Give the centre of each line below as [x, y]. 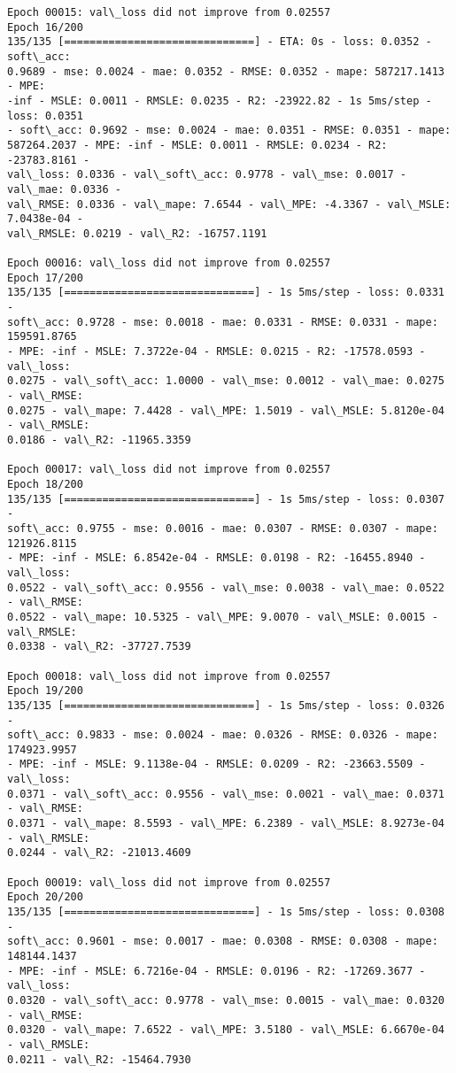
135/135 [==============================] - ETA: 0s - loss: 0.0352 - [220, 42]
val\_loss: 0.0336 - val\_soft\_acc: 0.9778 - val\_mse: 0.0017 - [207, 175]
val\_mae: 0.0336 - [64, 189]
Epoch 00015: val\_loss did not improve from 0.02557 [169, 12]
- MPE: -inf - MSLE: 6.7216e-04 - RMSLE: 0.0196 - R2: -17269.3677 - [216, 971]
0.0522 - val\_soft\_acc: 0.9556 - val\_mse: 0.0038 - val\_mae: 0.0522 [226, 587]
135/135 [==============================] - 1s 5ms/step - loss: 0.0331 [226, 293]
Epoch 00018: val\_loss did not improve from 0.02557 [169, 676]
